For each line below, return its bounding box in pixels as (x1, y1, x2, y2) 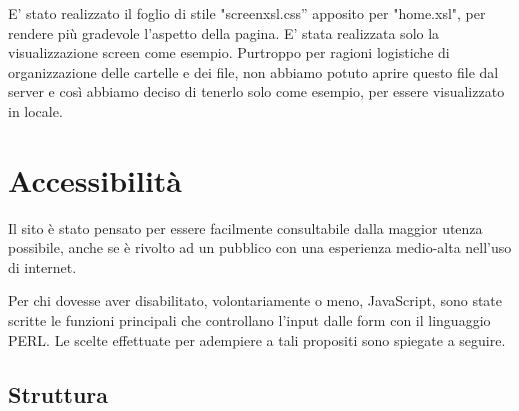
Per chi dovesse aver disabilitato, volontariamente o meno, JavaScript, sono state (8, 290, 503, 311)
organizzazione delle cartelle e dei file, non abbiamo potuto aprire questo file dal (8, 61, 499, 82)
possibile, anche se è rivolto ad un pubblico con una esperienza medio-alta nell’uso (8, 237, 512, 258)
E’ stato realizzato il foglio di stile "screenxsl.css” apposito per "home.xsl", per (8, 3, 486, 23)
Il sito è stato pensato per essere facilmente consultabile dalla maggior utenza (8, 217, 483, 238)
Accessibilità (8, 159, 183, 200)
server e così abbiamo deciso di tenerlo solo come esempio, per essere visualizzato (8, 81, 505, 102)
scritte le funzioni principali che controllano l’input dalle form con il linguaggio (8, 310, 491, 331)
